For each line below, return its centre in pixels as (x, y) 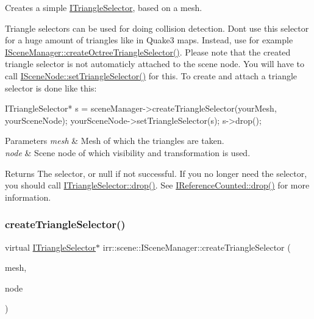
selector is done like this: (51, 88)
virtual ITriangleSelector (51, 247)
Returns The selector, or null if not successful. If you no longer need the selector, (156, 173)
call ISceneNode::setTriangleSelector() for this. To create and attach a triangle (151, 75)
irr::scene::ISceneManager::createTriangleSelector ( (197, 247)
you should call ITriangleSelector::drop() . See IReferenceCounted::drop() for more (157, 185)
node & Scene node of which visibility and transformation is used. (128, 152)
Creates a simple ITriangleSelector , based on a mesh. (104, 7)
